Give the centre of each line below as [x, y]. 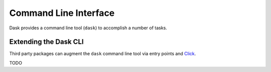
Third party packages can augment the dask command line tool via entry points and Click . [103, 54]
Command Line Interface [62, 13]
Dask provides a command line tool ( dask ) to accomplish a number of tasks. [88, 28]
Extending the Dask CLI [46, 42]
